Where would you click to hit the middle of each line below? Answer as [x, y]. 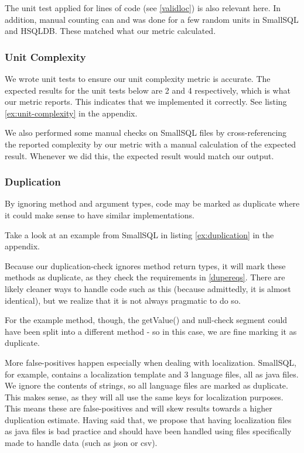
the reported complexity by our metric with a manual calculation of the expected [151, 144]
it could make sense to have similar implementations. [100, 215]
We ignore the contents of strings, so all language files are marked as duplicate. [146, 385]
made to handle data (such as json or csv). [81, 443]
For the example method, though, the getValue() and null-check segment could [146, 320]
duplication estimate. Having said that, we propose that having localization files [148, 419]
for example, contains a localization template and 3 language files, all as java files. [152, 374]
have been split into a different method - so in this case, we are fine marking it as [151, 331]
